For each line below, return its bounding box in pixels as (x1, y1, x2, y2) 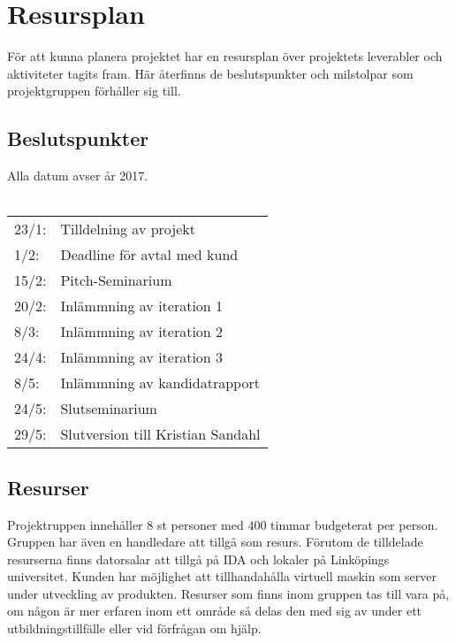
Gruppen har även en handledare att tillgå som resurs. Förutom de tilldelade (7, 532, 423, 551)
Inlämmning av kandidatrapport (60, 372, 260, 394)
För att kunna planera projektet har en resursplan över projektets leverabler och (7, 47, 443, 65)
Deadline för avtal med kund (60, 244, 239, 265)
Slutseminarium (60, 398, 157, 419)
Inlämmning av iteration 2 (60, 321, 224, 342)
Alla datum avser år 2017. (7, 166, 148, 185)
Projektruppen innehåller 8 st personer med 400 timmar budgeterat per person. (7, 515, 438, 533)
